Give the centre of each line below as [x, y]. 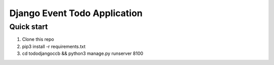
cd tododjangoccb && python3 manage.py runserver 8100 [83, 53]
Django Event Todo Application [76, 13]
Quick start [29, 27]
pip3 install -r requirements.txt [54, 46]
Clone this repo [38, 39]
